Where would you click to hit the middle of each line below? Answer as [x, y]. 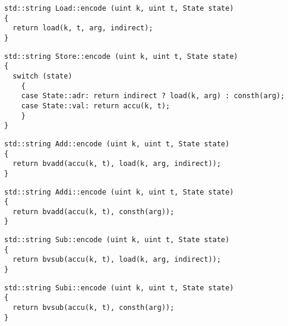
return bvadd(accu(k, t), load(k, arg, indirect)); [117, 164]
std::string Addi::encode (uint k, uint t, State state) [119, 192]
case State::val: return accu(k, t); [96, 106]
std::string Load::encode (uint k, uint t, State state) [119, 8]
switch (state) [42, 76]
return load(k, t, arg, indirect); [83, 28]
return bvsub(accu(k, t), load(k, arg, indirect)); [117, 260]
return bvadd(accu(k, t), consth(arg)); [94, 211]
